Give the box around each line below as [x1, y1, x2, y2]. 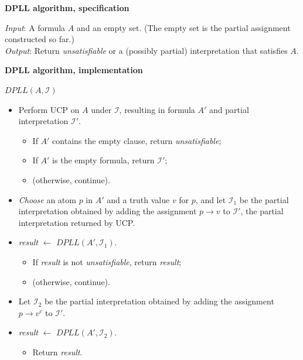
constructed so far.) [5, 33, 74, 45]
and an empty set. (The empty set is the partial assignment [76, 21, 291, 33]
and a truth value [107, 193, 170, 205]
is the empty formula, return [52, 154, 155, 166]
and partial [209, 103, 249, 115]
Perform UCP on [18, 103, 80, 115]
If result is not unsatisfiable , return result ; [32, 255, 182, 268]
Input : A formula [5, 21, 66, 33]
